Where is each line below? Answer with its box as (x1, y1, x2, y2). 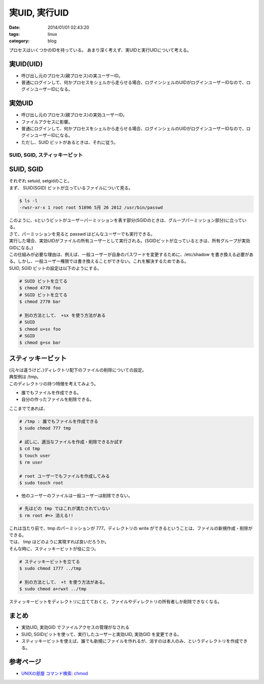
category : (9, 38, 30, 44)
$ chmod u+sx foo (19, 326, 61, 332)
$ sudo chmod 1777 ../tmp (19, 566, 82, 572)
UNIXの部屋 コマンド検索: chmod (21, 670, 88, 677)
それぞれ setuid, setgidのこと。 (9, 178, 72, 184)
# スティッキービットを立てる (19, 559, 80, 564)
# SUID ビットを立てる (19, 278, 68, 284)
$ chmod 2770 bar (19, 299, 61, 304)
